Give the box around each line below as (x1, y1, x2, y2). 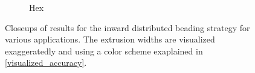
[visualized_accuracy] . (5, 56, 87, 69)
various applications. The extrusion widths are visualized (5, 33, 215, 45)
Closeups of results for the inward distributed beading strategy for (5, 21, 250, 34)
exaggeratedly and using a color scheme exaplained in (5, 44, 203, 57)
